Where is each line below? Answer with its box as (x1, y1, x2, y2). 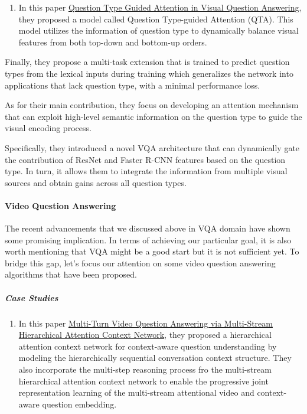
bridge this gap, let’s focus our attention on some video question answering (5, 256, 276, 269)
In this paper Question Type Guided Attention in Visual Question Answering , (18, 1, 302, 13)
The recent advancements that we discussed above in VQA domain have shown (5, 222, 290, 234)
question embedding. (42, 397, 117, 410)
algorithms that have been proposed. (5, 268, 137, 281)
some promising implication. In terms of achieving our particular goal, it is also (5, 233, 292, 246)
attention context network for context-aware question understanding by (18, 340, 277, 352)
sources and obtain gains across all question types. (5, 176, 187, 188)
